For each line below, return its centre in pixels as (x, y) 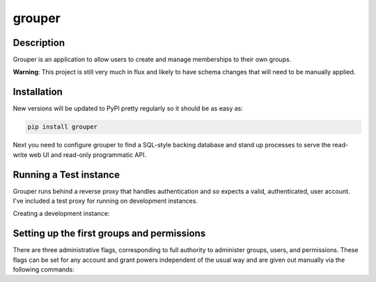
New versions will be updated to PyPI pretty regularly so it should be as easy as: (128, 108)
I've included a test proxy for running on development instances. (105, 201)
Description (39, 43)
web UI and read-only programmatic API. (87, 155)
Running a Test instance (66, 175)
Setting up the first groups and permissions (109, 234)
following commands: (44, 269)
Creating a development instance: (61, 214)
